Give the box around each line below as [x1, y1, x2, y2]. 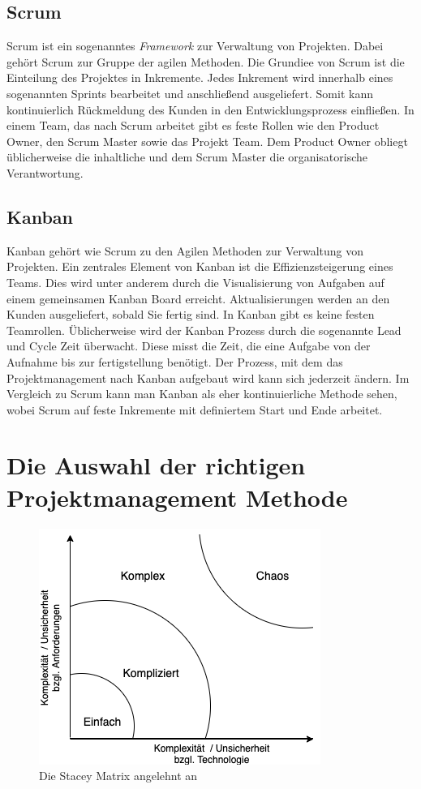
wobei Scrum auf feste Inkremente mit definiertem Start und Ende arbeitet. [6, 401, 383, 418]
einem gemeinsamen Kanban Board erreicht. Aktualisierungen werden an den [6, 289, 390, 307]
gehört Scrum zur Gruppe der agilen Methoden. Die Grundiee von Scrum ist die [6, 53, 405, 70]
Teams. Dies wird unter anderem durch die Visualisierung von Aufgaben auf [6, 273, 384, 290]
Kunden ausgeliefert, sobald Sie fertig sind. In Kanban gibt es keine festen [6, 306, 375, 323]
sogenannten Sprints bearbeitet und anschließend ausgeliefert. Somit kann [6, 84, 373, 101]
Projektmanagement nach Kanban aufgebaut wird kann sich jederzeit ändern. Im [6, 369, 410, 386]
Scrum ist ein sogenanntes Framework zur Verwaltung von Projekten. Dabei [6, 37, 384, 54]
